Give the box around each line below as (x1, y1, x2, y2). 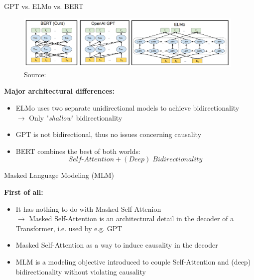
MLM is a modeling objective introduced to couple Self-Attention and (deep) (15, 256, 251, 267)
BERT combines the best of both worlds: (15, 145, 140, 156)
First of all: (4, 186, 43, 197)
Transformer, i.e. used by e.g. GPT (15, 223, 123, 233)
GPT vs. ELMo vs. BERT (4, 1, 84, 11)
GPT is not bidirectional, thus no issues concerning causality (15, 129, 202, 140)
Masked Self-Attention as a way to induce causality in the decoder (15, 240, 218, 250)
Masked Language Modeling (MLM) (4, 170, 114, 180)
